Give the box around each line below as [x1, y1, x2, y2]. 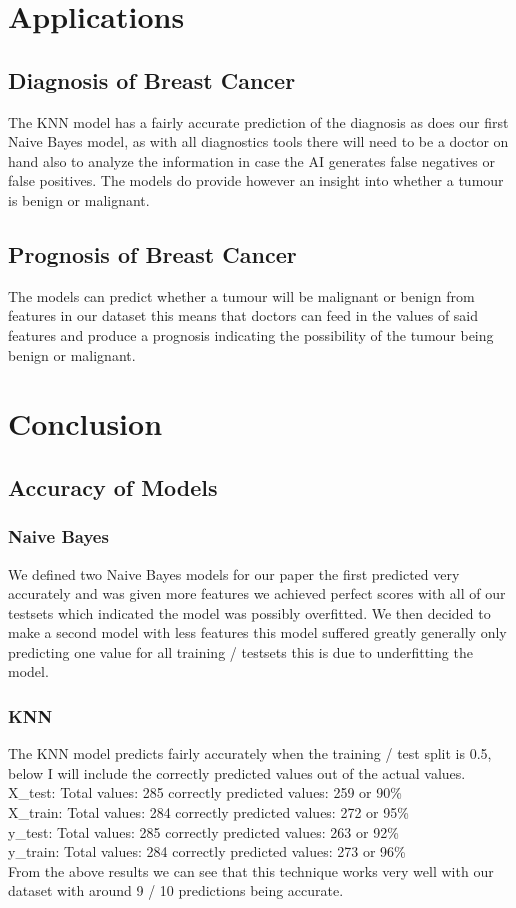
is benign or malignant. [8, 189, 150, 210]
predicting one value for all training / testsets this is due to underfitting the [8, 641, 473, 662]
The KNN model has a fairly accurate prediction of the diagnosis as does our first [8, 111, 509, 132]
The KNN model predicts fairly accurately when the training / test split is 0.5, [8, 743, 492, 764]
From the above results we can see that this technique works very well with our [8, 860, 494, 881]
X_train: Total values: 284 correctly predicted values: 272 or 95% [8, 802, 409, 823]
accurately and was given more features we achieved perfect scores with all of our [8, 583, 506, 604]
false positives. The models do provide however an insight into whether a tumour [8, 170, 504, 191]
